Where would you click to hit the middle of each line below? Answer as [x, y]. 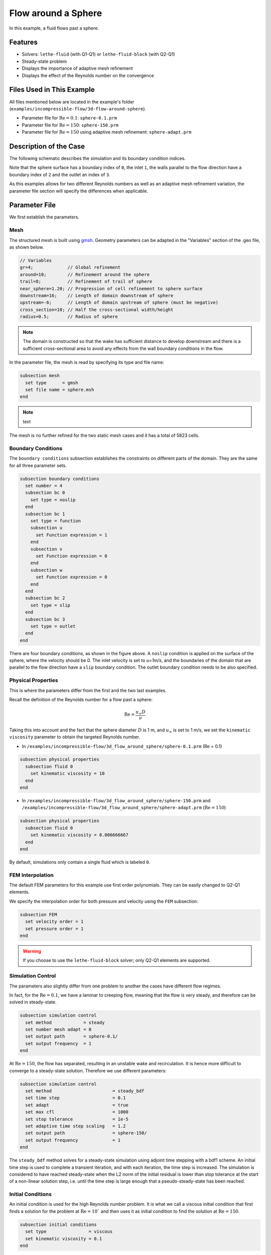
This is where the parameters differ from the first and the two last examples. [88, 690]
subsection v [46, 549]
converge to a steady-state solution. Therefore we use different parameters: [88, 1071]
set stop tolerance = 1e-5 [77, 1119]
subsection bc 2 [45, 598]
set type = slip [50, 605]
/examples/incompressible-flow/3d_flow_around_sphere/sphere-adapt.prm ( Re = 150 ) [124, 808]
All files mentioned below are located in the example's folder [72, 102]
